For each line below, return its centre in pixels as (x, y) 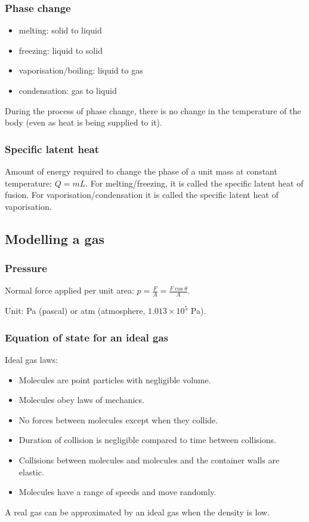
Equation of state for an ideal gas (86, 337)
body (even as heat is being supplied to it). (84, 122)
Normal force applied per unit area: (69, 290)
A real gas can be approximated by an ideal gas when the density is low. (137, 512)
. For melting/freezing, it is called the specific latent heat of (194, 183)
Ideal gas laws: (31, 360)
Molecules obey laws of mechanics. (81, 400)
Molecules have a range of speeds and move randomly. (118, 492)
